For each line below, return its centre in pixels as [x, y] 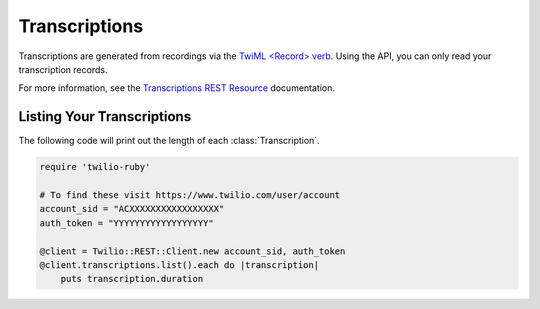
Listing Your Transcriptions [105, 116]
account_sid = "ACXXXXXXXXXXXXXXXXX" [132, 209]
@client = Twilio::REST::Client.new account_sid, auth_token [192, 251]
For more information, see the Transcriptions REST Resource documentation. [176, 88]
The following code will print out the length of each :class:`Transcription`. [169, 141]
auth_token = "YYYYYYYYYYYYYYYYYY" [126, 223]
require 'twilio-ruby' [95, 167]
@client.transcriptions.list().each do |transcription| [179, 264]
